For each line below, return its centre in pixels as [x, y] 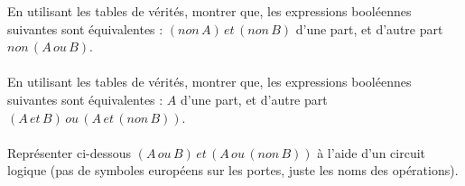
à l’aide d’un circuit [372, 152]
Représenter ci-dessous [70, 152]
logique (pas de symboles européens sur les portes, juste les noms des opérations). [233, 170]
